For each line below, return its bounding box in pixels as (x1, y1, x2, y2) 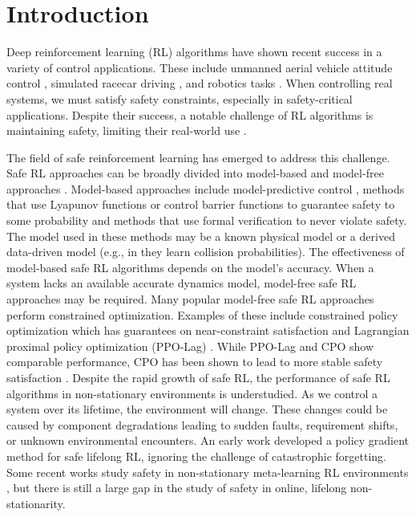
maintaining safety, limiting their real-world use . (6, 122, 247, 139)
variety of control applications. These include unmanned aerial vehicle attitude (6, 59, 393, 75)
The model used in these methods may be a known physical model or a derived (6, 227, 395, 244)
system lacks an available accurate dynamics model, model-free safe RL (6, 275, 357, 291)
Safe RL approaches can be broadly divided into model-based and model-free (6, 165, 384, 181)
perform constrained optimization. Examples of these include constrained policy (6, 306, 398, 323)
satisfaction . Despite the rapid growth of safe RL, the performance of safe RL (6, 369, 390, 385)
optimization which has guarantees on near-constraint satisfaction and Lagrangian (6, 322, 410, 339)
